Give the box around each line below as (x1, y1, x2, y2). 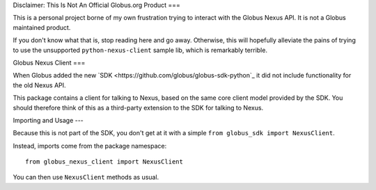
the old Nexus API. (13, 80, 66, 89)
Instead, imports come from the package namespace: (13, 141, 167, 150)
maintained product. (13, 23, 71, 31)
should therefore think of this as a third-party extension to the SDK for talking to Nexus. (13, 103, 264, 112)
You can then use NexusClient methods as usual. (13, 173, 159, 182)
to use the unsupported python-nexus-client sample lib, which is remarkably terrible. (13, 46, 268, 54)
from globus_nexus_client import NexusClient (25, 158, 184, 166)
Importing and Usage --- (13, 116, 84, 124)
